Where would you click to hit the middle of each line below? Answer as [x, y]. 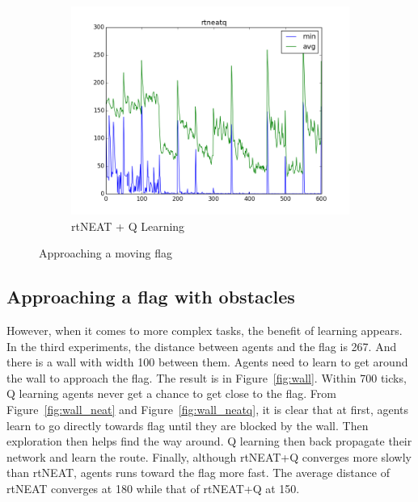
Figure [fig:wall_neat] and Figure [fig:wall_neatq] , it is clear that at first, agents [208, 409]
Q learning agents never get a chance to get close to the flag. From [171, 393]
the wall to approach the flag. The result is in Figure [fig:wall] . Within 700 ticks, [207, 377]
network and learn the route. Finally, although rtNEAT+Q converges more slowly [209, 456]
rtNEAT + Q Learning [128, 226]
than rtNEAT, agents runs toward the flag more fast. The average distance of [198, 473]
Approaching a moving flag [106, 253]
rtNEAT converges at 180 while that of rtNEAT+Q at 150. [153, 488]
